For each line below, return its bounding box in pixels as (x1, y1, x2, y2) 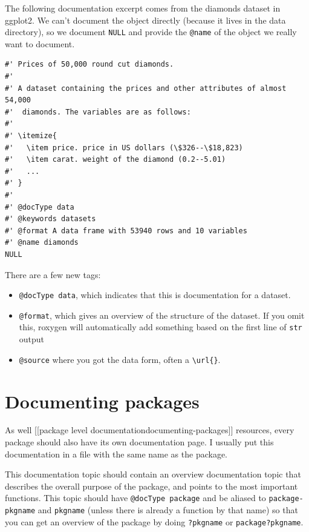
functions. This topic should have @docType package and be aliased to (5, 491, 266, 504)
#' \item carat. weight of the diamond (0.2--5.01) (5, 155, 226, 164)
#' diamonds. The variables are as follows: (5, 107, 191, 116)
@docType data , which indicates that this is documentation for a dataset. (19, 288, 291, 301)
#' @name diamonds (5, 238, 79, 247)
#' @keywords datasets (5, 214, 96, 224)
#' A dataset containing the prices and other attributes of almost (5, 84, 287, 93)
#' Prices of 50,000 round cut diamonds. (5, 60, 174, 69)
